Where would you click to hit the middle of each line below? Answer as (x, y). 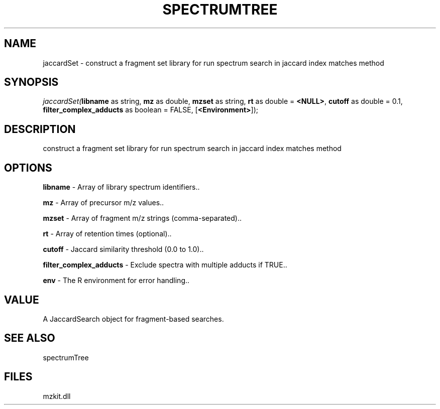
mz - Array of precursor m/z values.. (103, 203)
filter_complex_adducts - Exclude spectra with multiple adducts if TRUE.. (165, 265)
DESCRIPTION (40, 129)
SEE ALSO (30, 338)
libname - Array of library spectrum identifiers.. (121, 187)
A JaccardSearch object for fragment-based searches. (133, 319)
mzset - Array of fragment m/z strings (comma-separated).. (142, 218)
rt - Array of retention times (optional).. (107, 234)
